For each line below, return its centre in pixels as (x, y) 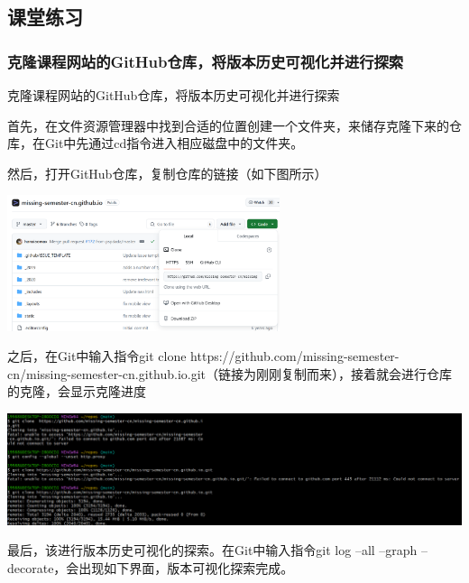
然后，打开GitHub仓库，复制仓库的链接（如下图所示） (167, 173)
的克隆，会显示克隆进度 (77, 391)
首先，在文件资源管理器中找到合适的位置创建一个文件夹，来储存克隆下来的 (228, 125)
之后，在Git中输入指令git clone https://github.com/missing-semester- (203, 356)
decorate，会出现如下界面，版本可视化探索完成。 (151, 567)
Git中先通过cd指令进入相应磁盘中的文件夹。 (174, 143)
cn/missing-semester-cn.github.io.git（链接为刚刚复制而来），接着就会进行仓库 (230, 373)
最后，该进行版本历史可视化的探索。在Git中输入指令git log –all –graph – (218, 550)
